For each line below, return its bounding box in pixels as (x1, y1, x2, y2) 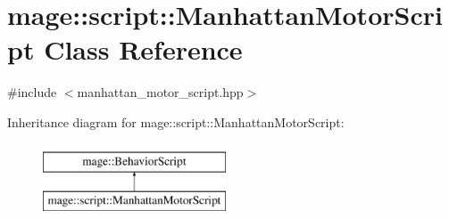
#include (7, 83, 57, 101)
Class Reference (44, 31, 243, 68)
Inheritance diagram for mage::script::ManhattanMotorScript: (7, 112, 345, 131)
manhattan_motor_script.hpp (77, 83, 244, 101)
